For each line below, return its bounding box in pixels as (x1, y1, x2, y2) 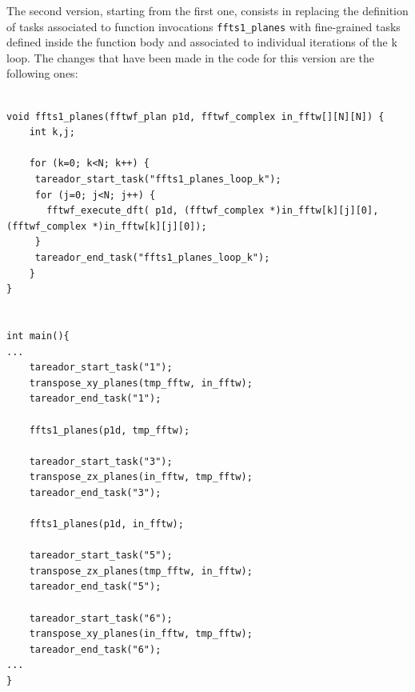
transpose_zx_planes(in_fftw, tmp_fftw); (29, 471, 253, 483)
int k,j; (29, 126, 75, 138)
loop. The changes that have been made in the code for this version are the (6, 49, 374, 66)
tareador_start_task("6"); (29, 612, 173, 624)
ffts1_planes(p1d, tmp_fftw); (29, 424, 190, 436)
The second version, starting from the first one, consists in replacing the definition (6, 2, 409, 18)
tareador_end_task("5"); (29, 581, 162, 593)
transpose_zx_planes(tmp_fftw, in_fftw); (29, 565, 253, 577)
